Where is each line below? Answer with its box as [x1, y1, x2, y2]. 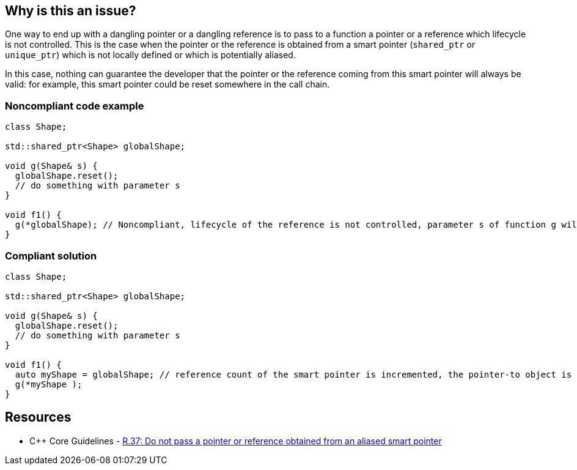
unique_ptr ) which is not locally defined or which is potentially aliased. [5, 50, 296, 61]
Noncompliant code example [5, 99, 144, 112]
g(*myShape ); [15, 379, 83, 389]
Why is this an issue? [5, 3, 136, 18]
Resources [5, 409, 72, 425]
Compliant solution [5, 249, 97, 262]
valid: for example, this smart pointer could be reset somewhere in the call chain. [5, 79, 330, 90]
